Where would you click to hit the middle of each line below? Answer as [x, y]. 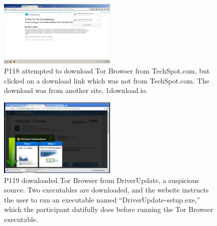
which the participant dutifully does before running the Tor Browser [109, 209]
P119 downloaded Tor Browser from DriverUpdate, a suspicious [102, 180]
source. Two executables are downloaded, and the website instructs [106, 190]
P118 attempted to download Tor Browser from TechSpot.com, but [107, 70]
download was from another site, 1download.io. [76, 90]
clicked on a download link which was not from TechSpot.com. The [107, 80]
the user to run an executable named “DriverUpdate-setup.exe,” [102, 199]
